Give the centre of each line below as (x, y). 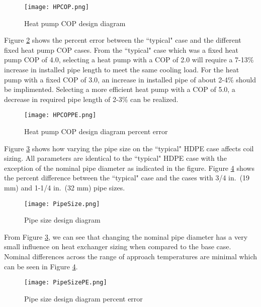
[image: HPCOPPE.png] (60, 115)
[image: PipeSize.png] (62, 204)
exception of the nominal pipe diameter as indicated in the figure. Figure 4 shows (129, 168)
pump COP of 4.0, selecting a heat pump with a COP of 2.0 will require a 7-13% (129, 60)
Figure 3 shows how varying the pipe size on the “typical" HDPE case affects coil (129, 148)
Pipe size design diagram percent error (83, 298)
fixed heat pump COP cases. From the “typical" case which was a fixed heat (121, 49)
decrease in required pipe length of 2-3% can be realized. (91, 99)
